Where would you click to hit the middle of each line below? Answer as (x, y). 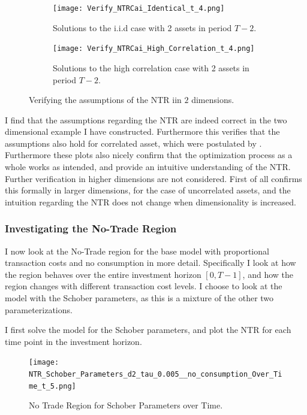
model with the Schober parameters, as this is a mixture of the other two (139, 298)
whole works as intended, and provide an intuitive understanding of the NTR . (148, 167)
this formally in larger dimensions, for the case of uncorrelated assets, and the (148, 190)
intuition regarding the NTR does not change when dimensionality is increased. (151, 202)
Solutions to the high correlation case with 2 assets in (151, 67)
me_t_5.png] (52, 386)
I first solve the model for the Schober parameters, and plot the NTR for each (148, 330)
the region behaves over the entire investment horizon (103, 274)
